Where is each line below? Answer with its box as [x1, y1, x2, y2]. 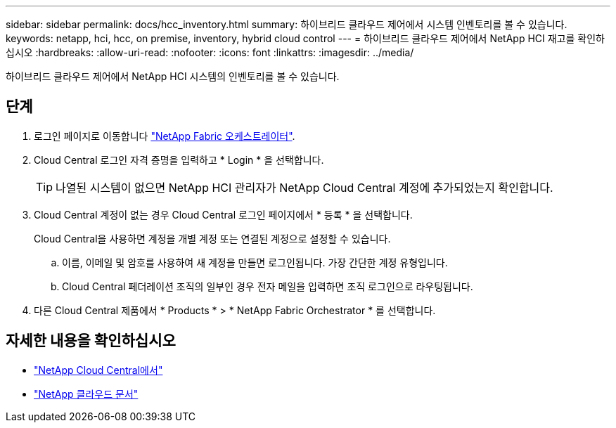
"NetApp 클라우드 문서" [34, 387, 139, 400]
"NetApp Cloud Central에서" [34, 363, 163, 376]
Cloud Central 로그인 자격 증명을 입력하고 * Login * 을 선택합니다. [34, 153, 324, 166]
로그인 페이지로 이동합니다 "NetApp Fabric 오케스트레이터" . [34, 129, 295, 142]
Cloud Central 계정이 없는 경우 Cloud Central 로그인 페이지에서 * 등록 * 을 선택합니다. [34, 208, 413, 221]
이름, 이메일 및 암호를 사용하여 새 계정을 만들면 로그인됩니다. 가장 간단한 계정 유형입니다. [62, 256, 448, 268]
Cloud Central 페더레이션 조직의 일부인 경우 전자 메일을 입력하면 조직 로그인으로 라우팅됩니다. [62, 280, 473, 292]
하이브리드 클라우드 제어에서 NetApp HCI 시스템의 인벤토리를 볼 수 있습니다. [6, 70, 340, 82]
